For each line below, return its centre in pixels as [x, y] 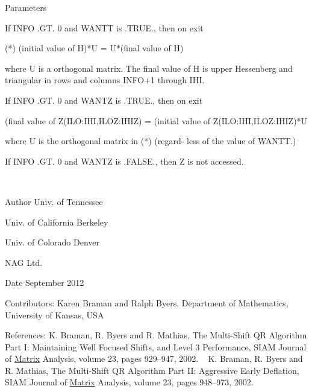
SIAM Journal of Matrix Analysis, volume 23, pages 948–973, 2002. [129, 382]
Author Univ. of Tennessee [54, 201]
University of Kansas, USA [55, 315]
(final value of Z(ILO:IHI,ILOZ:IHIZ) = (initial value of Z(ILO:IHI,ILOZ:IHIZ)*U [156, 120]
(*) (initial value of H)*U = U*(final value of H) [94, 48]
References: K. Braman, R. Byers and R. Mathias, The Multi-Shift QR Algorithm [156, 335]
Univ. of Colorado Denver [52, 242]
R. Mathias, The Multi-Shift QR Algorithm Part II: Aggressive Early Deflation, [152, 370]
